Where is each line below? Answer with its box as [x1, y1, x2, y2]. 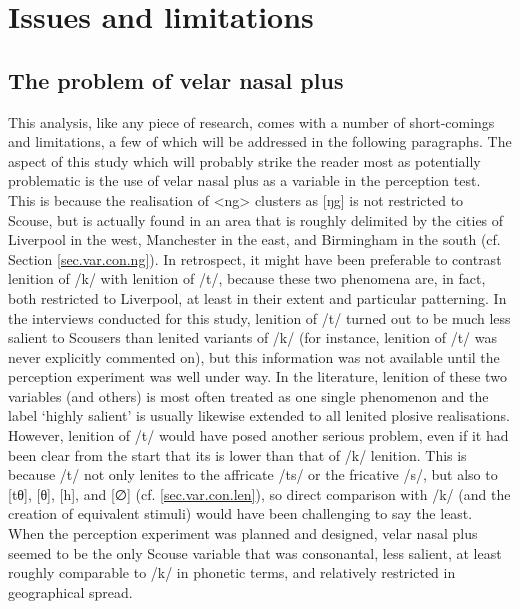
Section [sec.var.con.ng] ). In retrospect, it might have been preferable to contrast [8, 248, 502, 269]
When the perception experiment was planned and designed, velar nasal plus [8, 523, 478, 544]
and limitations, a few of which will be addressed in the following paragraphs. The [8, 131, 512, 152]
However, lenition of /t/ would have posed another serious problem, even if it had [8, 425, 509, 446]
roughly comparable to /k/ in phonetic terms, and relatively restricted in [8, 562, 456, 583]
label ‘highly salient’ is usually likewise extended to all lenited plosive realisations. [8, 405, 510, 426]
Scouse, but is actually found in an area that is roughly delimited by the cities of [8, 209, 504, 230]
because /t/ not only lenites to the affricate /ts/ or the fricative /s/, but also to [8, 464, 498, 485]
